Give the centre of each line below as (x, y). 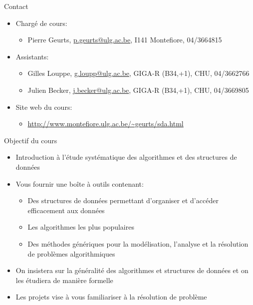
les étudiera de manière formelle (64, 280)
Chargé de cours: (41, 23)
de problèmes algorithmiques (71, 253)
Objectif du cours (31, 140)
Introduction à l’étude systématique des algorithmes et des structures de (126, 157)
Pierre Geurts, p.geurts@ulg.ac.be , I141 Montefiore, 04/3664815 (125, 40)
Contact (16, 6)
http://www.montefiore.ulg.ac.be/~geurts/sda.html (106, 124)
